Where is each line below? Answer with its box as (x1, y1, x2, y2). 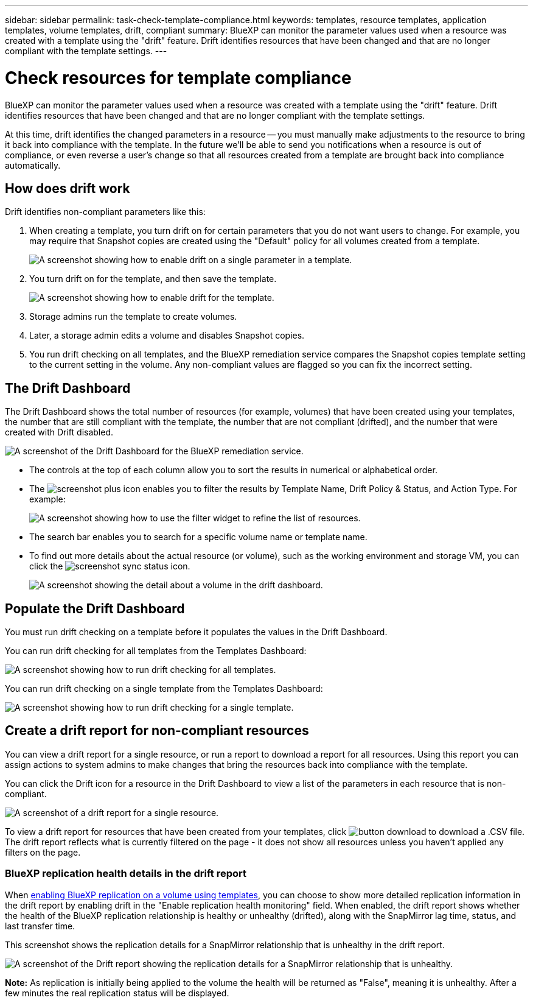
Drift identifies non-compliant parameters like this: (5, 206, 206, 217)
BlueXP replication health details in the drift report (5, 867, 247, 880)
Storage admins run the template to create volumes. (29, 311, 237, 322)
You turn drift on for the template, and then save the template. (29, 273, 277, 284)
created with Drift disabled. (5, 427, 114, 438)
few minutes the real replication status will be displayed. (5, 987, 229, 998)
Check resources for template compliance (5, 67, 352, 88)
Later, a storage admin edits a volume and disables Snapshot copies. (29, 330, 305, 341)
